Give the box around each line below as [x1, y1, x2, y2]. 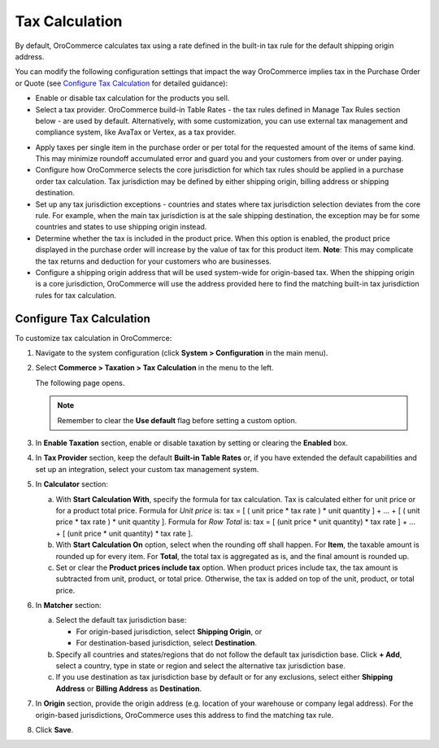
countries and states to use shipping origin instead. [35, 222, 207, 232]
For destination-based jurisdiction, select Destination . [76, 638, 258, 648]
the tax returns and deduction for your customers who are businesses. [35, 256, 272, 266]
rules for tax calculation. [35, 290, 117, 300]
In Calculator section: [35, 479, 109, 489]
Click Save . [35, 724, 74, 734]
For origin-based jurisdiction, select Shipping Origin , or [76, 627, 263, 636]
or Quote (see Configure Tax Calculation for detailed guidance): [15, 78, 228, 88]
